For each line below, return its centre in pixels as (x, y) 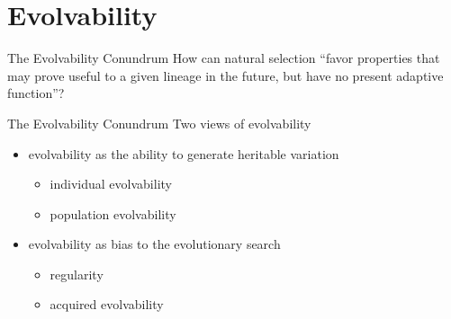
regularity (77, 274)
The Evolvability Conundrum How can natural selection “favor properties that (224, 58)
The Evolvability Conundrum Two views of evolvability (159, 123)
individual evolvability (111, 184)
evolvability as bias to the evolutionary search (154, 244)
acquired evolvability (107, 304)
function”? (36, 93)
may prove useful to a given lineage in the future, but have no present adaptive (225, 75)
